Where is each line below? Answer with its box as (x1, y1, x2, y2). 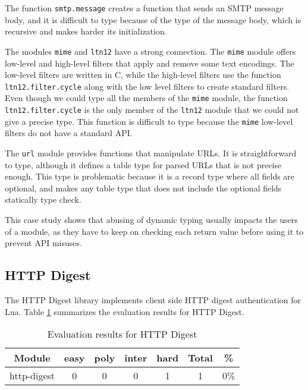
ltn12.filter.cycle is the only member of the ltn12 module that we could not (5, 103, 299, 115)
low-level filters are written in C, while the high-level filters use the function (5, 68, 281, 81)
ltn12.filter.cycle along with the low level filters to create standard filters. (5, 80, 290, 92)
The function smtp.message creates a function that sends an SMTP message (5, 2, 284, 14)
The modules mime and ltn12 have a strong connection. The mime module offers (5, 45, 296, 57)
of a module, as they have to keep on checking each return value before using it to (5, 225, 304, 237)
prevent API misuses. (5, 237, 82, 249)
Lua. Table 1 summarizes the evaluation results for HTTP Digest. (5, 305, 244, 317)
